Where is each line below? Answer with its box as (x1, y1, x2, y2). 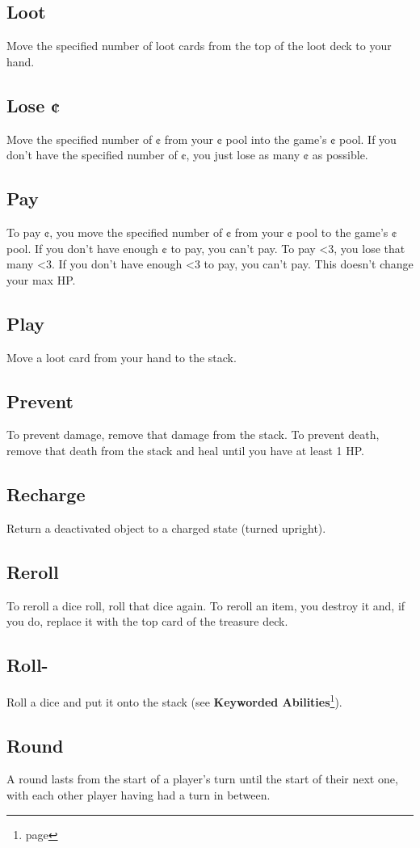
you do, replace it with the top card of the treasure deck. (6, 613, 288, 630)
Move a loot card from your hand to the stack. (6, 348, 237, 365)
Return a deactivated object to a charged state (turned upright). (6, 519, 326, 536)
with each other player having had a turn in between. (6, 786, 271, 803)
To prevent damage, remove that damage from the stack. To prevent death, (6, 426, 380, 443)
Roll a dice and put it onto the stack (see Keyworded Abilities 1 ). (6, 690, 342, 710)
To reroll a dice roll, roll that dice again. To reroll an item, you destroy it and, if (6, 597, 405, 614)
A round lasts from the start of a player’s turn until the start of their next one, (6, 770, 398, 787)
